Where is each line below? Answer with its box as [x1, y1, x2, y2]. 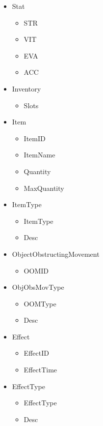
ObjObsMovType [12, 282, 64, 292]
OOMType [24, 298, 56, 308]
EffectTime [24, 365, 57, 375]
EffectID [24, 348, 49, 358]
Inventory [12, 83, 41, 93]
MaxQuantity [24, 183, 64, 193]
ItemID [24, 133, 46, 143]
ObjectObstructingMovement [12, 248, 100, 259]
